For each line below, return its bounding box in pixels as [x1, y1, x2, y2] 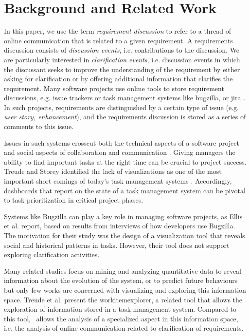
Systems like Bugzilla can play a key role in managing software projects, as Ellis [4, 211, 243, 221]
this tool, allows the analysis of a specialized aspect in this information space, [4, 313, 238, 323]
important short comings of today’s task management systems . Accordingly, [4, 176, 232, 186]
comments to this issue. [4, 121, 73, 131]
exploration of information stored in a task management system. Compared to [4, 304, 237, 314]
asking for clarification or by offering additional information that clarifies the [4, 74, 233, 84]
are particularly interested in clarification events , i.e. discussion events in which [4, 54, 240, 64]
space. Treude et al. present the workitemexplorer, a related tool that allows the [4, 294, 243, 304]
